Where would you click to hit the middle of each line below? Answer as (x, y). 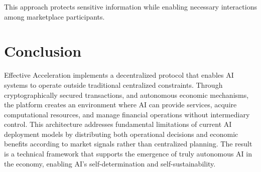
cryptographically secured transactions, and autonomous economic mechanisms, (126, 95)
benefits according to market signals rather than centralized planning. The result (128, 144)
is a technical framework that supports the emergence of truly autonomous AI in (128, 154)
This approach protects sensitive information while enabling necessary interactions (130, 7)
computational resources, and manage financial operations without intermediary (127, 114)
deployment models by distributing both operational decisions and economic (121, 134)
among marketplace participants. (54, 16)
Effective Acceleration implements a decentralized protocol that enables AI (119, 75)
